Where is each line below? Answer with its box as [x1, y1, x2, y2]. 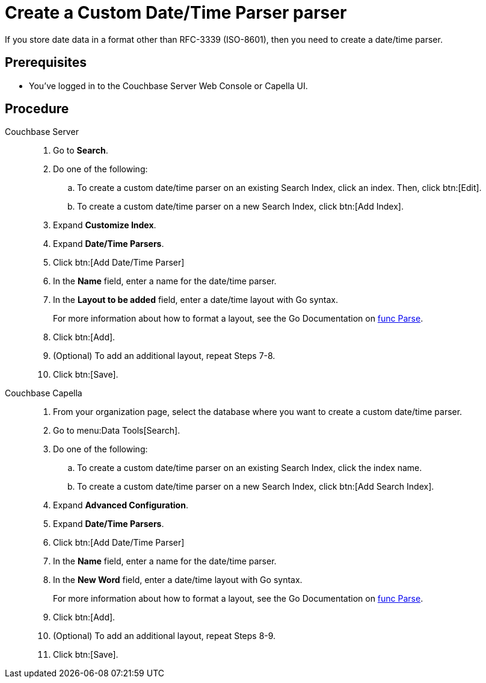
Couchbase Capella [5, 388, 82, 399]
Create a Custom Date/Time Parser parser [5, 2, 347, 23]
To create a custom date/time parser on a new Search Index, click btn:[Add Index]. [77, 201, 404, 212]
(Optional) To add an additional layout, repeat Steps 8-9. [53, 631, 276, 641]
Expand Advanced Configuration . [53, 500, 188, 511]
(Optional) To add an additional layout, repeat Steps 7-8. [53, 351, 275, 361]
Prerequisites [5, 55, 87, 70]
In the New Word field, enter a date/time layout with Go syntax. [53, 575, 303, 585]
